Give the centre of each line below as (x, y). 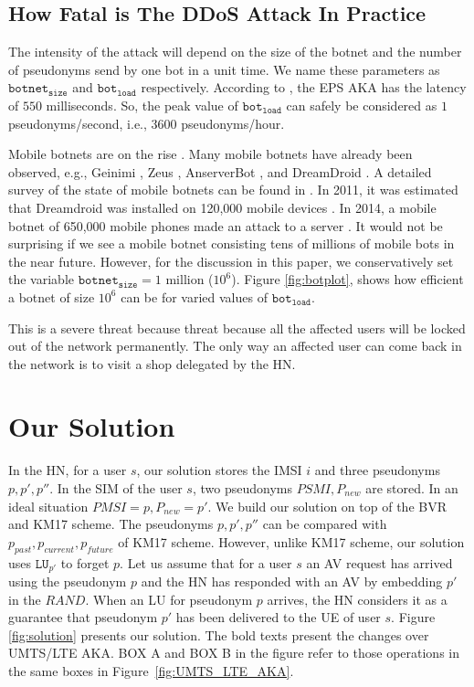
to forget (85, 562)
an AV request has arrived (379, 562)
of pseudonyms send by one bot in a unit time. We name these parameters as (224, 69)
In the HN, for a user (68, 470)
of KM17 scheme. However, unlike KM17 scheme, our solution (291, 541)
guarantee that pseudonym (83, 617)
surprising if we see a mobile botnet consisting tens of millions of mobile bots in (232, 243)
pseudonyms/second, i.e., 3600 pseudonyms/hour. (147, 123)
